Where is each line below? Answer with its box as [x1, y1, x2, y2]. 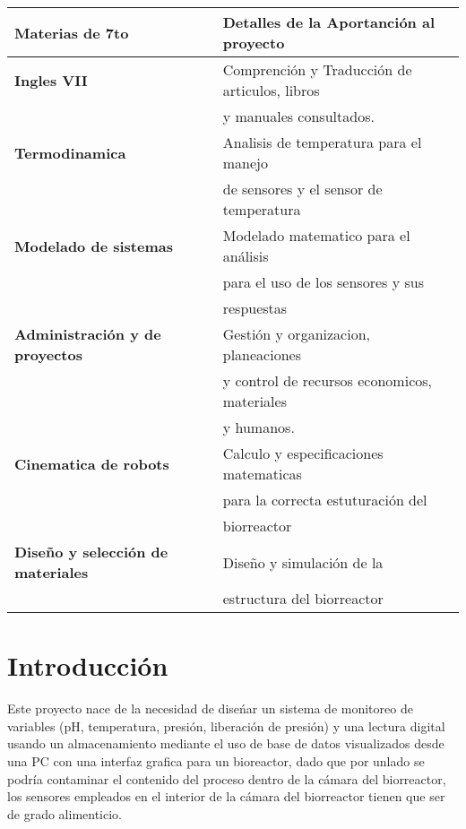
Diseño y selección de [14, 541, 168, 562]
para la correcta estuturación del [222, 489, 427, 510]
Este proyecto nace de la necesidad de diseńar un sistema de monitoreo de [7, 699, 413, 718]
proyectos [14, 344, 82, 365]
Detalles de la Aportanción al [222, 12, 435, 32]
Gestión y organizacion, [222, 324, 370, 344]
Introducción [7, 647, 168, 684]
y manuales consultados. [222, 106, 375, 126]
